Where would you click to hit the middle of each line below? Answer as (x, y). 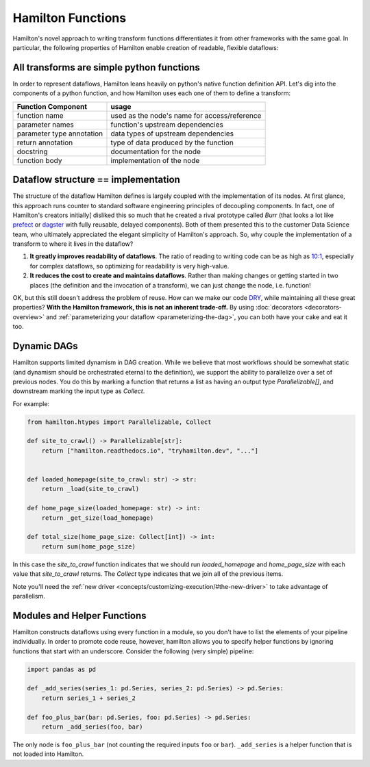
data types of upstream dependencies (172, 134)
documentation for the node (156, 151)
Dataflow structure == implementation (97, 180)
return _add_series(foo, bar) (92, 727)
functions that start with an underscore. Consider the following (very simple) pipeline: (133, 651)
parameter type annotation (60, 134)
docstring (32, 151)
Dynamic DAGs (45, 346)
